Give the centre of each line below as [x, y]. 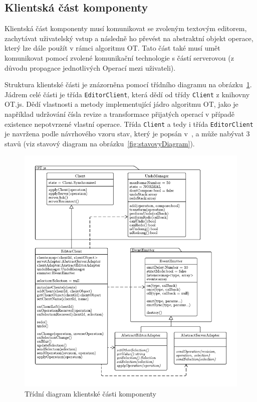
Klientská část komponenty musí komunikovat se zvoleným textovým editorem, [126, 28]
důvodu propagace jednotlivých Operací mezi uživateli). [90, 67]
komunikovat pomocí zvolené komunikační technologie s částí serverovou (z [119, 57]
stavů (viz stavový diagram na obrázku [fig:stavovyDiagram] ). [100, 143]
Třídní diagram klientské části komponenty [90, 393]
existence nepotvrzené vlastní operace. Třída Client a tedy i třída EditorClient [129, 124]
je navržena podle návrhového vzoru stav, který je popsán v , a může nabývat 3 [127, 134]
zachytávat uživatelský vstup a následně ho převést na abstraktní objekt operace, [129, 38]
